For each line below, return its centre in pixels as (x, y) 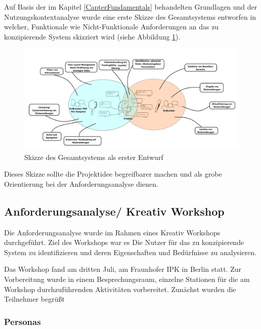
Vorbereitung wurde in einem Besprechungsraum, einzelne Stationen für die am (127, 279)
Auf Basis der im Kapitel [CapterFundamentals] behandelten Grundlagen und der (131, 7)
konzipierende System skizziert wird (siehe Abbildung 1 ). (92, 36)
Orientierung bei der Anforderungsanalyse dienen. (81, 183)
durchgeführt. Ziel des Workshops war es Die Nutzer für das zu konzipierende (124, 242)
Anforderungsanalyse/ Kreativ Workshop (114, 211)
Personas (23, 321)
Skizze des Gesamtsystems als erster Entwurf (94, 157)
